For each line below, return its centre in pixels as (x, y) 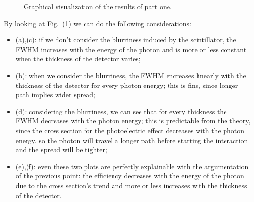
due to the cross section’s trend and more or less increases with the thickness (131, 185)
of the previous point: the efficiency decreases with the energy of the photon (130, 176)
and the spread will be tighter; (61, 150)
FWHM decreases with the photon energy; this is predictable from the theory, (133, 121)
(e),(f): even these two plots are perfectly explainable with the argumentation (132, 166)
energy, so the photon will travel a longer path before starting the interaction (132, 140)
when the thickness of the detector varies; (78, 59)
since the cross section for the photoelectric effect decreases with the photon (130, 130)
